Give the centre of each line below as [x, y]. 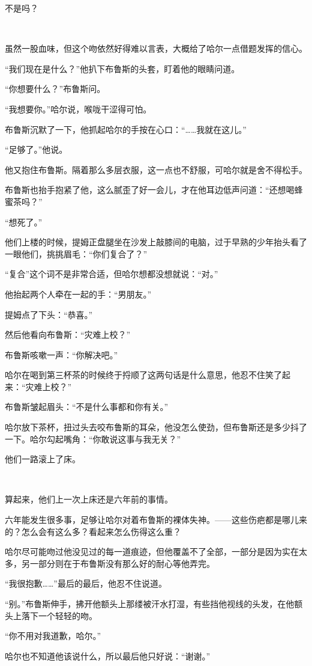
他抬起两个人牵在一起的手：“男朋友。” [78, 294]
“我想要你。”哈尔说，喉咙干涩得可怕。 [78, 108]
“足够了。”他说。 [36, 149]
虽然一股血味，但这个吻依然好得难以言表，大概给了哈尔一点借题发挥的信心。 [156, 48]
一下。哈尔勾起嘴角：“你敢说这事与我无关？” [93, 438]
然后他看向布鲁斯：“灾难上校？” [68, 335]
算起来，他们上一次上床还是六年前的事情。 [89, 499]
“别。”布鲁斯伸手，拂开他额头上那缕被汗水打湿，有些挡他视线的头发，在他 [150, 603]
